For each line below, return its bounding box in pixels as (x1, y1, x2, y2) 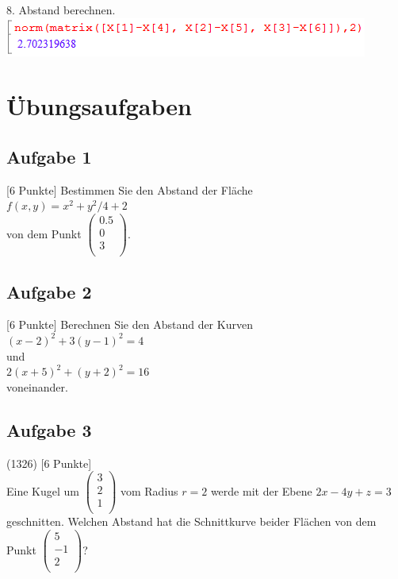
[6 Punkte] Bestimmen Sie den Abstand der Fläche (6, 181, 253, 198)
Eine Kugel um (6, 482, 79, 499)
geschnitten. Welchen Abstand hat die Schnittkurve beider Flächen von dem (6, 513, 377, 530)
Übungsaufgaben (6, 90, 192, 122)
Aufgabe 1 (6, 144, 92, 168)
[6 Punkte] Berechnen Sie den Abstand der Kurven (6, 316, 253, 333)
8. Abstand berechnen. (6, 2, 116, 17)
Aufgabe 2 (6, 279, 92, 303)
